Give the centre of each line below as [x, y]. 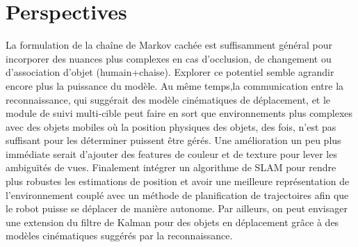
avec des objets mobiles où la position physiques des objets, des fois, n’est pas [171, 126]
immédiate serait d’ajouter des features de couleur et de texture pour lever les [171, 153]
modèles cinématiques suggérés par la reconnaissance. [119, 236]
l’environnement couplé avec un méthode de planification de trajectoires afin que [177, 194]
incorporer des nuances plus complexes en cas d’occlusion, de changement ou [169, 58]
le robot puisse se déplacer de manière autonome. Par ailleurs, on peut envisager [177, 208]
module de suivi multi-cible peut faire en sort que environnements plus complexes [179, 113]
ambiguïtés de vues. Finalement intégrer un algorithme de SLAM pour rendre [171, 167]
